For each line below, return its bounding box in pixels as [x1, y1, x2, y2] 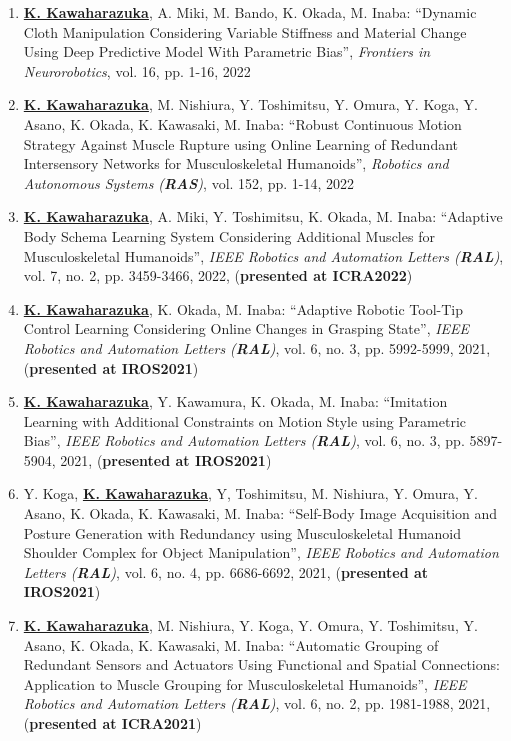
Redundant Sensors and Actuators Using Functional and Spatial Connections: [23, 654, 500, 675]
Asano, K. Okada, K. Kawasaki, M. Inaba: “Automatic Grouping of [23, 634, 439, 655]
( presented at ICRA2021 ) [23, 713, 202, 733]
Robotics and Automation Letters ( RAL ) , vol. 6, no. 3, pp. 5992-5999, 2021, [23, 337, 491, 358]
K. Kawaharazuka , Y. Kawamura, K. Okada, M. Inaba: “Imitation [23, 391, 448, 412]
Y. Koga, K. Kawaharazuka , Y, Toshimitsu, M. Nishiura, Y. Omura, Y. [23, 483, 478, 504]
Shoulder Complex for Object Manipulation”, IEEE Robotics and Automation [23, 542, 499, 563]
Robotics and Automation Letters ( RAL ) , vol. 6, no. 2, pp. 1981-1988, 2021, [23, 693, 491, 714]
